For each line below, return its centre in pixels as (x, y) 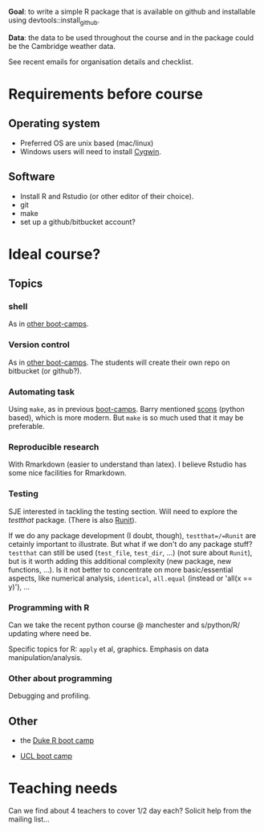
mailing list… (29, 819)
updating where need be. (50, 633)
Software (32, 177)
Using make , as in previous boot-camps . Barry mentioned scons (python (126, 410)
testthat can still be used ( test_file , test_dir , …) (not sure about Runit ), (130, 553)
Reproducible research (54, 447)
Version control (39, 345)
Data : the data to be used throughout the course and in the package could (131, 37)
